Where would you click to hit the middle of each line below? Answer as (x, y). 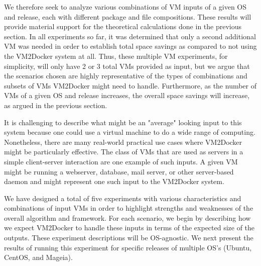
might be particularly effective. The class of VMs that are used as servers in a (124, 152)
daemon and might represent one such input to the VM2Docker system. (114, 181)
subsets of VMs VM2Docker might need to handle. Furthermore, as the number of (130, 85)
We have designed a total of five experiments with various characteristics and (123, 198)
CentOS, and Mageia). (38, 257)
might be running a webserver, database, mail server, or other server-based (119, 171)
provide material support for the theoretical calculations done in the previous (123, 26)
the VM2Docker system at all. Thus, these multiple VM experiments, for (116, 56)
